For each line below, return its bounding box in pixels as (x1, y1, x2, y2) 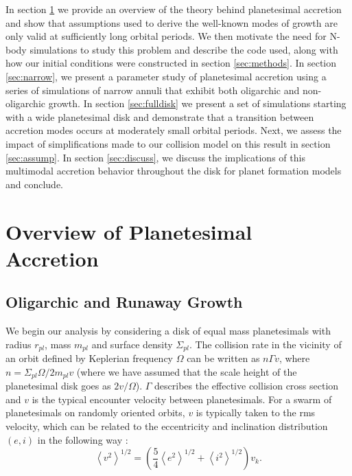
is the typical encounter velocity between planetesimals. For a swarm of (32, 392, 332, 406)
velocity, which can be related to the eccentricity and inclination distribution (5, 418, 328, 433)
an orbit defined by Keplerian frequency (5, 351, 173, 365)
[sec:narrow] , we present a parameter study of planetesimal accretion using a (5, 69, 327, 83)
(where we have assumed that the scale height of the (76, 364, 297, 378)
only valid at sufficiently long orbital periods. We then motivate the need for (5, 29, 327, 43)
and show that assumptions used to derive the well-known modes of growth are (5, 15, 338, 30)
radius (5, 337, 32, 351)
